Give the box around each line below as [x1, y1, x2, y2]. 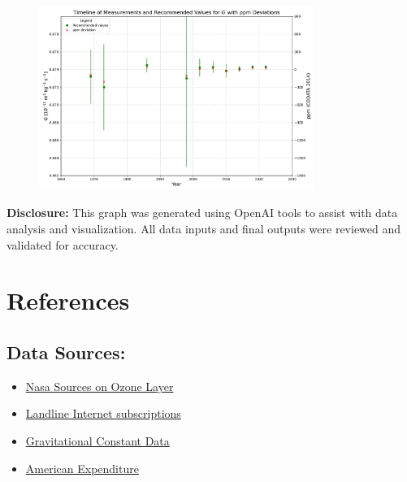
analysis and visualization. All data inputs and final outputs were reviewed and [6, 220, 401, 237]
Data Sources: [6, 340, 126, 365]
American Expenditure [25, 459, 139, 476]
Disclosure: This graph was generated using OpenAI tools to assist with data [6, 204, 398, 221]
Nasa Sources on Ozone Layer [25, 377, 174, 394]
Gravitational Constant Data [25, 432, 170, 449]
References [6, 284, 130, 317]
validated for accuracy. [6, 236, 119, 253]
